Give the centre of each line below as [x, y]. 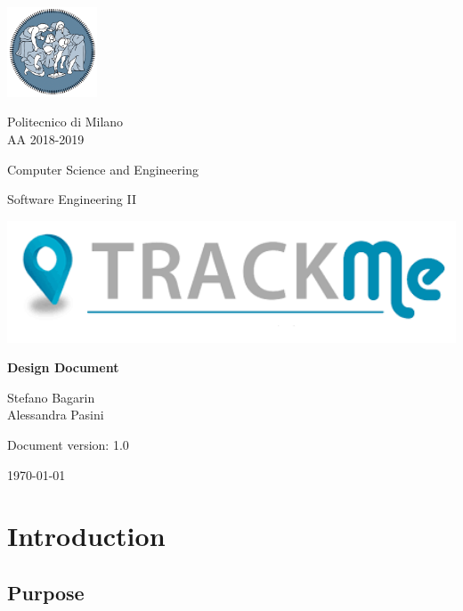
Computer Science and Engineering [103, 169]
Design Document [63, 367]
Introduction [86, 536]
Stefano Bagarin [51, 397]
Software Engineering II [72, 199]
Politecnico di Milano [65, 122]
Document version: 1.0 [68, 444]
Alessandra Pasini [56, 415]
